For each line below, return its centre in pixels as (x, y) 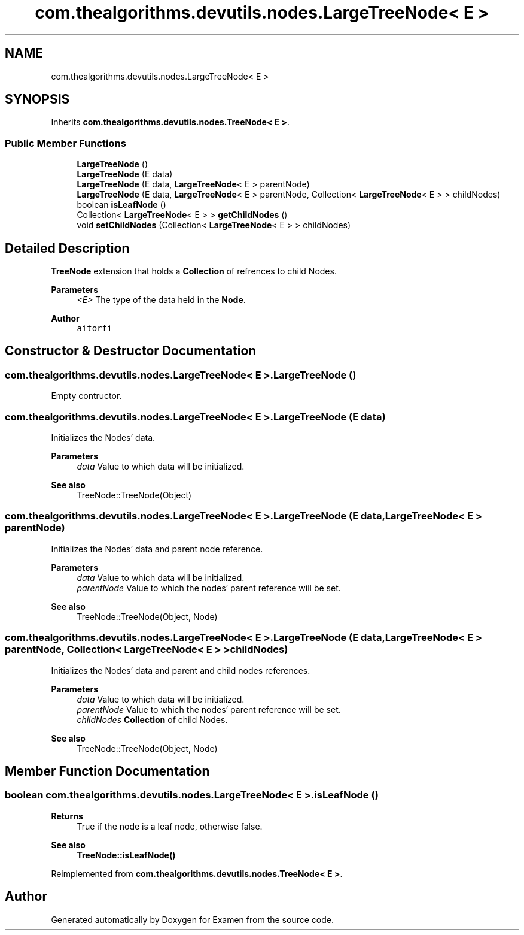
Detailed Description (67, 248)
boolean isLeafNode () (121, 205)
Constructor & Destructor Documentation (131, 351)
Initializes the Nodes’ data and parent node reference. (157, 549)
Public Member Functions (65, 143)
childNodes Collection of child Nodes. (152, 719)
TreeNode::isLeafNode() (126, 855)
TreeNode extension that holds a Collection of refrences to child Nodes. (194, 271)
